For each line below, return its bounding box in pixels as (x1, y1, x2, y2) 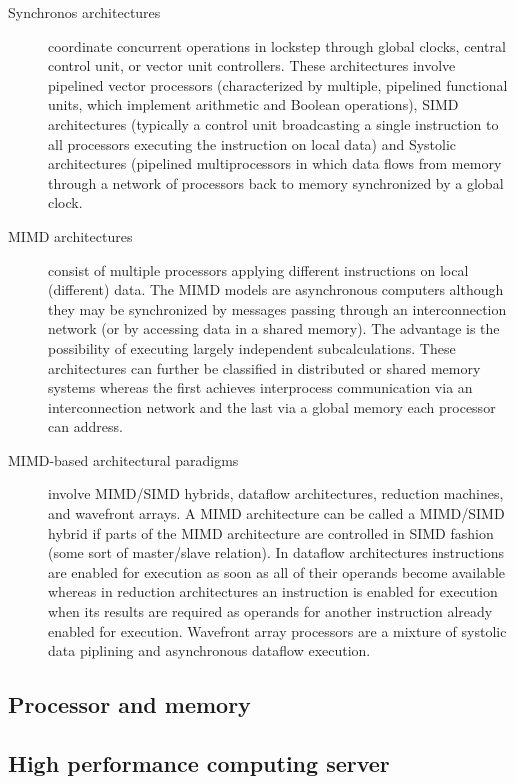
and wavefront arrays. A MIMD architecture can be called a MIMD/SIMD (48, 503, 505, 524)
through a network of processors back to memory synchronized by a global (48, 172, 504, 193)
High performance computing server (8, 747, 390, 778)
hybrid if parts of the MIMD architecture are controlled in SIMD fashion (48, 522, 494, 543)
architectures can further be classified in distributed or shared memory (48, 357, 481, 378)
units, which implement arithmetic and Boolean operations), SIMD (48, 94, 459, 115)
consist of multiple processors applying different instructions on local (48, 259, 469, 280)
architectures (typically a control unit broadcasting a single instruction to (48, 113, 499, 134)
